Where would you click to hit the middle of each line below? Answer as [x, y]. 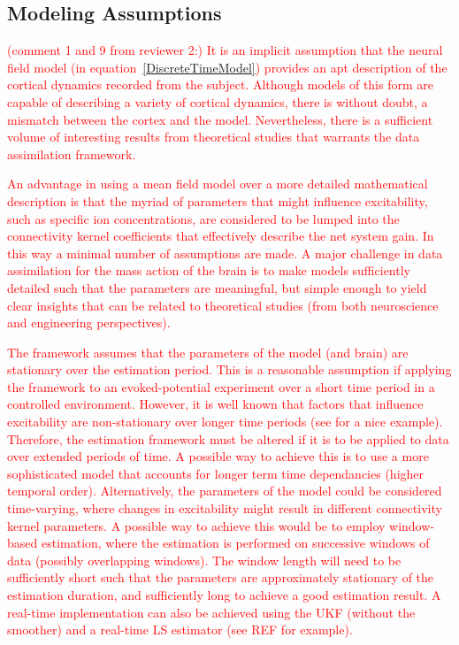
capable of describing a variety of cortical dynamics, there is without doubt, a [218, 101]
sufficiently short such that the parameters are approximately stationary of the [221, 577]
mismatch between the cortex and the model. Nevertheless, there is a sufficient [220, 119]
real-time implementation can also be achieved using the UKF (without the [211, 612]
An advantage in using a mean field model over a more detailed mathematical [218, 184]
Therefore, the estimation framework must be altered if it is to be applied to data [228, 438]
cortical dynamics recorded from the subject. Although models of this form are [220, 84]
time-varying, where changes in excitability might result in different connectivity [225, 508]
